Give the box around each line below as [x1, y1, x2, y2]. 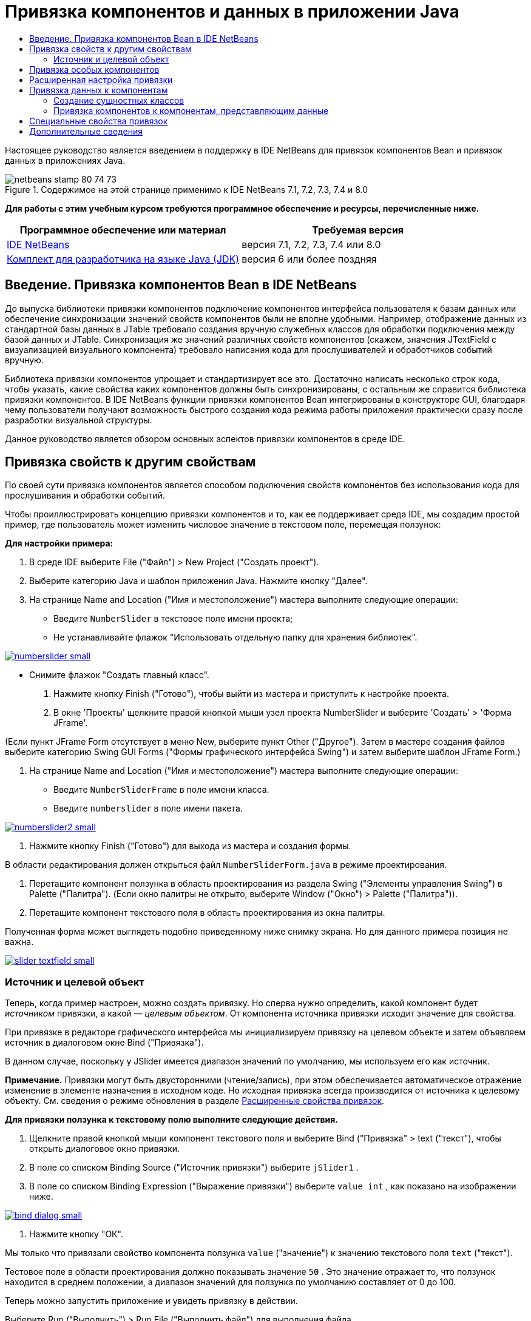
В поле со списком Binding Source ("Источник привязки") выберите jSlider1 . [29, 1162, 359, 1173]
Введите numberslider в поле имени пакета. [53, 803, 243, 814]
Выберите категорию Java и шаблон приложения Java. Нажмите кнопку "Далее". [29, 576, 368, 587]
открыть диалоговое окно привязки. [29, 1143, 180, 1154]
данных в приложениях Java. [5, 155, 126, 166]
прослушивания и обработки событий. [5, 490, 165, 501]
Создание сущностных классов [53, 95, 184, 106]
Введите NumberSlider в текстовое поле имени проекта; [53, 613, 293, 624]
